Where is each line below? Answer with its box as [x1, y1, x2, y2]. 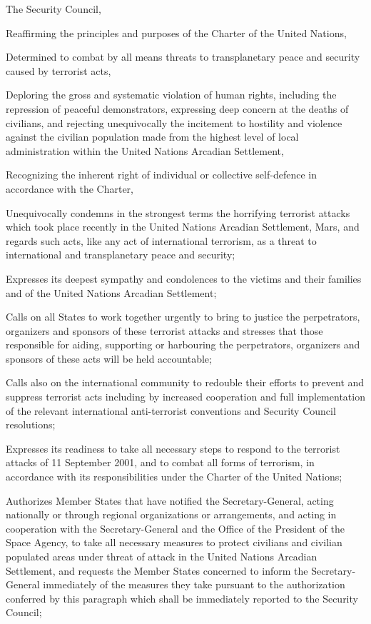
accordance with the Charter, [6, 181, 134, 196]
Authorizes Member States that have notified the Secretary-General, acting [6, 493, 334, 508]
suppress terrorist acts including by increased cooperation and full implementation [6, 389, 365, 404]
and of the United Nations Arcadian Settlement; [6, 285, 217, 300]
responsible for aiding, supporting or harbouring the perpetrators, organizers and [6, 337, 360, 352]
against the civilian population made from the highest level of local [6, 129, 299, 144]
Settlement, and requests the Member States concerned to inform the [6, 563, 308, 578]
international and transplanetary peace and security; [6, 247, 235, 262]
